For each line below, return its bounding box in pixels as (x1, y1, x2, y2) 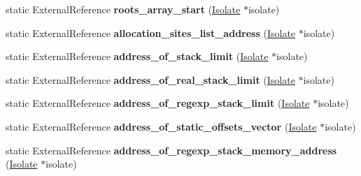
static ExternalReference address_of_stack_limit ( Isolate (6, 49, 269, 64)
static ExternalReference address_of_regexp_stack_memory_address (6, 142, 337, 157)
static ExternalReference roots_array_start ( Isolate (6, 2, 241, 16)
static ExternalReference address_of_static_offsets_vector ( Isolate (6, 119, 317, 133)
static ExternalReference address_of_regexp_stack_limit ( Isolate (6, 96, 310, 110)
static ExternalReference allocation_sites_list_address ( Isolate (6, 25, 296, 40)
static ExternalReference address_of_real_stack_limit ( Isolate (6, 72, 295, 87)
